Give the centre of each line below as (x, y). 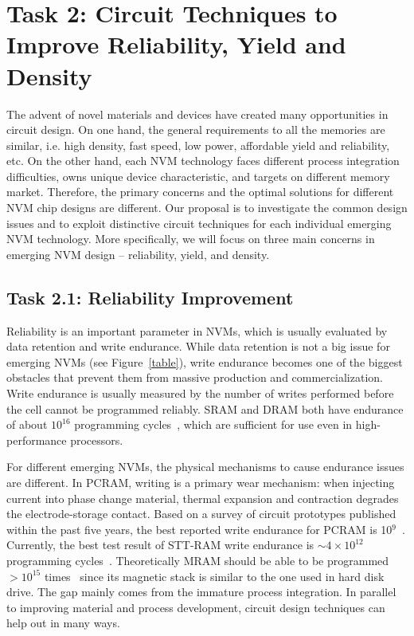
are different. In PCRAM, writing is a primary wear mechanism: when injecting (201, 482)
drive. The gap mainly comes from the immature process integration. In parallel (201, 592)
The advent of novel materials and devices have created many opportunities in (197, 114)
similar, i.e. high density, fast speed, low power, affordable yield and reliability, (198, 145)
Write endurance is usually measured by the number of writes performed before (200, 393)
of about (27, 424)
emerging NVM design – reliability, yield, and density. (138, 254)
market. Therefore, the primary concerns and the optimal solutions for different (200, 192)
